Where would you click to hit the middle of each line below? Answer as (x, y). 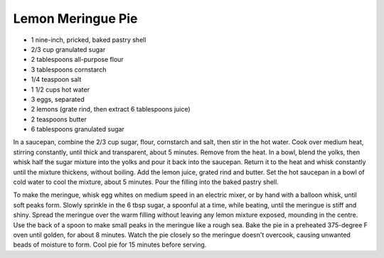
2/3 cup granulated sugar (68, 49)
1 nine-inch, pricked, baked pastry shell (89, 40)
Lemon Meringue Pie (75, 18)
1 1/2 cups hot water (60, 90)
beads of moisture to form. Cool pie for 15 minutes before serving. (110, 244)
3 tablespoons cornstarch (69, 69)
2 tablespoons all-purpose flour (77, 60)
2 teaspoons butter (59, 119)
